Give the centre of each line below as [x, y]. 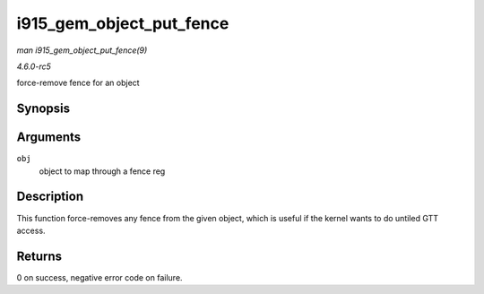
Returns [39, 256]
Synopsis [43, 109]
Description [50, 197]
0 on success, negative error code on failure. [99, 277]
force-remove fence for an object [78, 83]
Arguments [49, 138]
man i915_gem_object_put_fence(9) [82, 50]
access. [31, 230]
